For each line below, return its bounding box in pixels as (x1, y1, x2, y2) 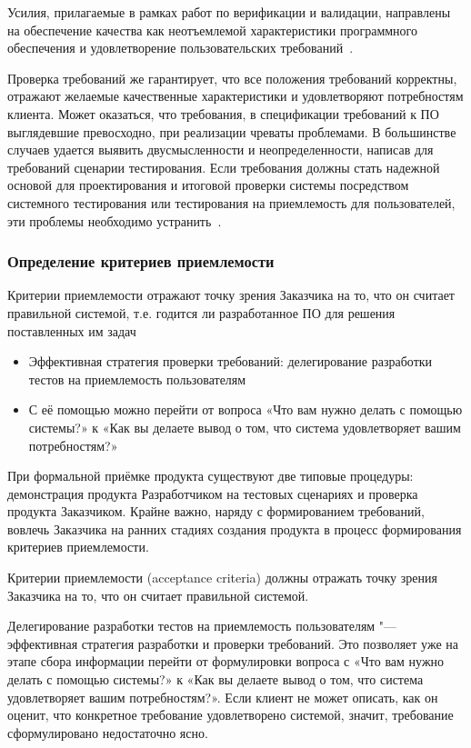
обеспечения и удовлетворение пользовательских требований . (7, 38, 354, 57)
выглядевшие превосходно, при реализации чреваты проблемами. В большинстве (7, 122, 456, 141)
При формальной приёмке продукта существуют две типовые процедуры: (7, 466, 414, 485)
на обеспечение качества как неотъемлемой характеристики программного (7, 20, 417, 39)
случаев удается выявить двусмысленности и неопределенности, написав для (7, 140, 434, 159)
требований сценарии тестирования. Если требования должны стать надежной (7, 157, 440, 176)
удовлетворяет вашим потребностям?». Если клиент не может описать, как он (7, 687, 438, 706)
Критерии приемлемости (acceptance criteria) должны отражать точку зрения (7, 568, 437, 587)
